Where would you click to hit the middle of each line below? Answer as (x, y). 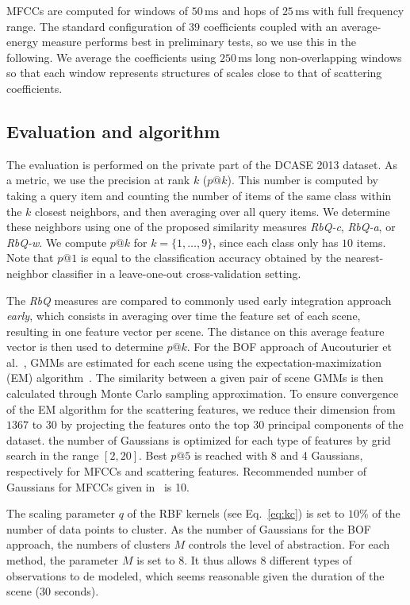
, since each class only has (276, 242)
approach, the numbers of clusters (88, 544)
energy (23, 42)
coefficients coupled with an (270, 26)
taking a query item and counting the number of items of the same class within (199, 195)
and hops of (250, 10)
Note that (30, 258)
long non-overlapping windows (329, 57)
